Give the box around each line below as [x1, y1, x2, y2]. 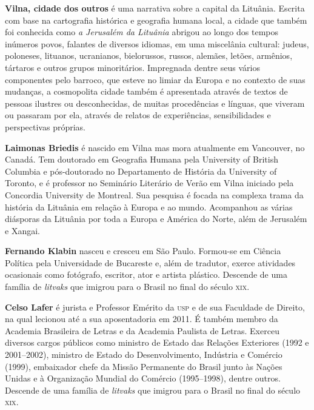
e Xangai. [5, 224, 40, 237]
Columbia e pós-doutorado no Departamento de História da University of [5, 164, 277, 177]
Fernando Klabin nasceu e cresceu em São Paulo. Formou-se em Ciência [5, 244, 281, 257]
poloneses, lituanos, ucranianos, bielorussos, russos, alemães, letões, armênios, [5, 49, 293, 62]
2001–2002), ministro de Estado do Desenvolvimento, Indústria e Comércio [5, 348, 282, 361]
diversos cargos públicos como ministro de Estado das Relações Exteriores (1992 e [5, 336, 309, 349]
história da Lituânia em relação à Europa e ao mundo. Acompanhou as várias [5, 200, 293, 213]
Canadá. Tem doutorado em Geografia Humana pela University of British [5, 153, 278, 166]
